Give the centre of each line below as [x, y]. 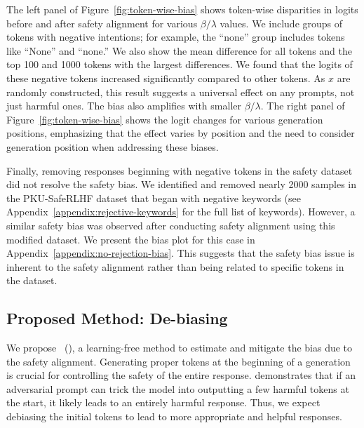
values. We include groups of [281, 23]
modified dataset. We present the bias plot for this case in [131, 239]
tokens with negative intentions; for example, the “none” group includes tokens [176, 37]
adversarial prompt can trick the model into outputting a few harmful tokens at [178, 388]
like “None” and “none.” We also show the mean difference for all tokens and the [179, 50]
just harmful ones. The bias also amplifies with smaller [124, 106]
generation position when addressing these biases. [113, 146]
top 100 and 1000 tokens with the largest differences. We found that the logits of [180, 64]
